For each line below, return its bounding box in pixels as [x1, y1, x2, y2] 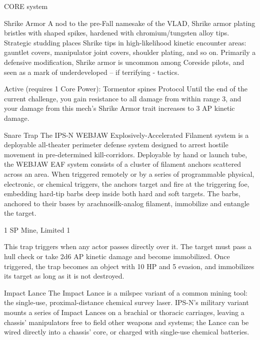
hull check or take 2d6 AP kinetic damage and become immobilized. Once [4, 251, 230, 262]
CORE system [4, 1, 48, 11]
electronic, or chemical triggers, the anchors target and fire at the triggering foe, [4, 178, 249, 189]
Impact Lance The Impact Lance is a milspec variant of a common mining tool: [4, 287, 248, 298]
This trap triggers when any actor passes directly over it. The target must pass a [4, 241, 252, 252]
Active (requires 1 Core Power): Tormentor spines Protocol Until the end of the [4, 83, 247, 94]
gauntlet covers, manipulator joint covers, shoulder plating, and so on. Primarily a [4, 47, 256, 57]
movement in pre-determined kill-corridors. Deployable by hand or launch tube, [4, 149, 247, 159]
